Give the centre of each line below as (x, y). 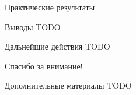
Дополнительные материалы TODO (68, 85)
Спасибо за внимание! (44, 66)
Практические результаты (50, 7)
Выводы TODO (33, 27)
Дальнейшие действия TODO (57, 46)
